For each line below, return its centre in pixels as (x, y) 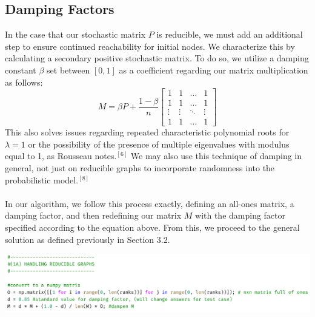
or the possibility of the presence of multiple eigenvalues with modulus (159, 144)
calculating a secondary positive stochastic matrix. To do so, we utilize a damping (157, 58)
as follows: (24, 82)
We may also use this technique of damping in (216, 156)
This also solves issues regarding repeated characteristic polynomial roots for (147, 132)
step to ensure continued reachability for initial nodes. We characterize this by (150, 46)
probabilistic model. (42, 179)
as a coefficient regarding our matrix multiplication (214, 70)
